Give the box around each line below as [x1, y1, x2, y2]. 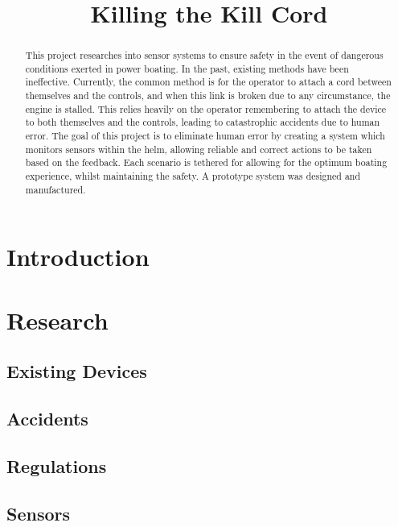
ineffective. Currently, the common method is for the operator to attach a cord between [25, 75, 392, 89]
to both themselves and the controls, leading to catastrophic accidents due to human [25, 115, 380, 129]
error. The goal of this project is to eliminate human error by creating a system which [25, 129, 385, 143]
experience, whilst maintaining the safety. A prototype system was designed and [25, 169, 361, 183]
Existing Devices [6, 359, 147, 384]
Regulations [6, 453, 107, 478]
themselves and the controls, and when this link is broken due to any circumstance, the [25, 89, 391, 102]
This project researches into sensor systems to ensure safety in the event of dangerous [25, 48, 384, 62]
